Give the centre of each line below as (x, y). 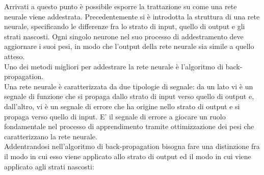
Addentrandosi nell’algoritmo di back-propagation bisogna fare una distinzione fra (132, 146)
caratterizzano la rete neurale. (51, 136)
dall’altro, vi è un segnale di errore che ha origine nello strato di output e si (122, 106)
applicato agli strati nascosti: (49, 166)
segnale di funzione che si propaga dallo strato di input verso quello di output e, (129, 96)
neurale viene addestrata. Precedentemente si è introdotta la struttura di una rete (132, 16)
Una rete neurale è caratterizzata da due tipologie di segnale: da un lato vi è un (129, 86)
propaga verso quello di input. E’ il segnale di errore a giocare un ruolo (115, 116)
